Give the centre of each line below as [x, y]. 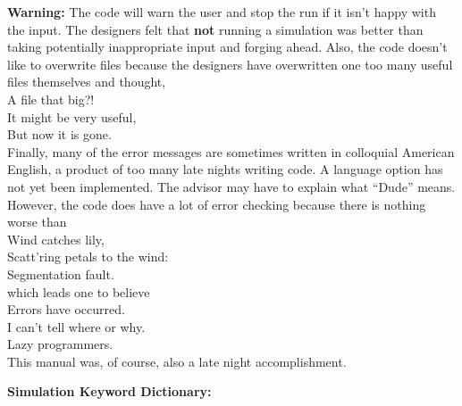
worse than [37, 222]
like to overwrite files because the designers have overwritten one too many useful [230, 64]
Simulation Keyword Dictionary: [109, 391]
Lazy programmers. [60, 344]
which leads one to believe [79, 291]
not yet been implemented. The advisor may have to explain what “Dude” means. [231, 186]
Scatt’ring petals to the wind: [88, 257]
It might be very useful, [72, 116]
